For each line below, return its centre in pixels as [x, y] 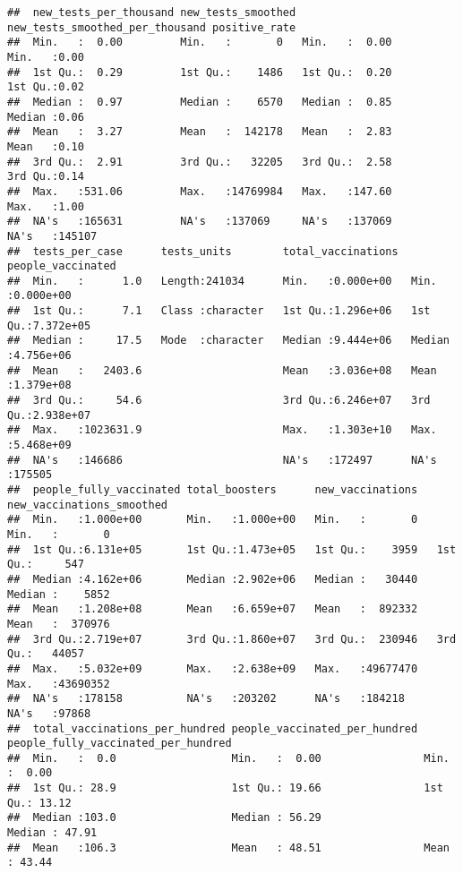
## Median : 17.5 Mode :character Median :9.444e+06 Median [228, 341]
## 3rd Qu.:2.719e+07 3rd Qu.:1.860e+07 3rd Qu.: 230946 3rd [232, 639]
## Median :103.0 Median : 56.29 [164, 818]
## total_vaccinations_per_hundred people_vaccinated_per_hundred [213, 728]
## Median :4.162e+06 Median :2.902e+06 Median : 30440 [213, 579]
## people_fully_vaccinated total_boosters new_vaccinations [213, 490]
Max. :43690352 [59, 684]
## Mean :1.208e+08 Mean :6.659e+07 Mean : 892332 [213, 609]
